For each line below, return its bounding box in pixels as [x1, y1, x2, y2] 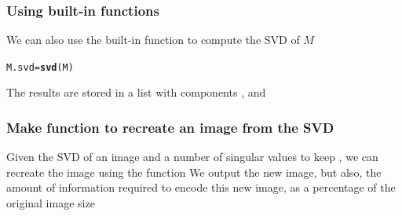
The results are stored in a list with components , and [6, 84, 266, 101]
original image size [6, 195, 95, 211]
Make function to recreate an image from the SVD [6, 117, 334, 137]
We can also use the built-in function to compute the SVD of [6, 31, 300, 48]
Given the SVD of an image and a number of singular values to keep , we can [6, 148, 378, 165]
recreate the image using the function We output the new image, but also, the [6, 163, 382, 180]
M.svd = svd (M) [6, 61, 74, 73]
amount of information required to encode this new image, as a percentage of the [6, 179, 396, 196]
